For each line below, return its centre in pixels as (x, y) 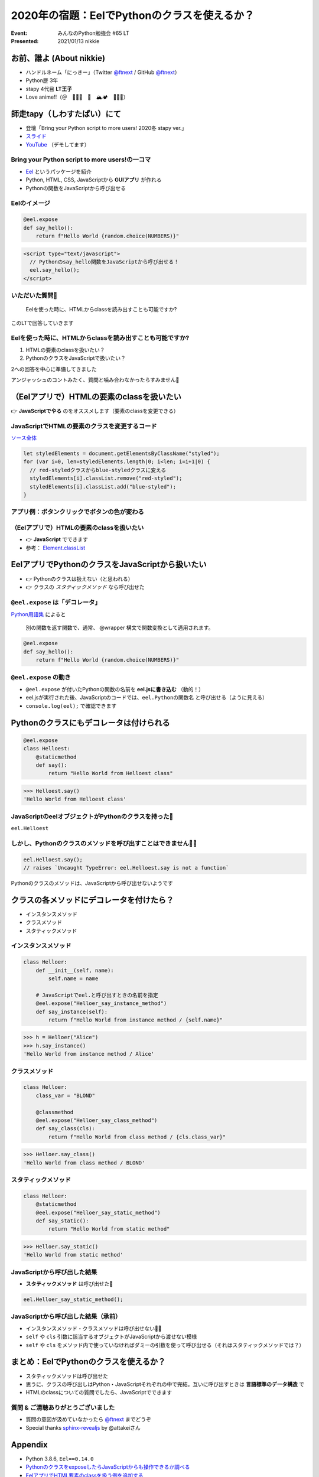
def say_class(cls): (66, 1129)
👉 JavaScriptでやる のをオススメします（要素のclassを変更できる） (95, 411)
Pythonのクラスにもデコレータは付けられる (90, 723)
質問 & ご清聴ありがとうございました (63, 1408)
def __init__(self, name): (75, 970)
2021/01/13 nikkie (79, 41)
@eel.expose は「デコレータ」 (56, 602)
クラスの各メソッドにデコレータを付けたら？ (92, 900)
